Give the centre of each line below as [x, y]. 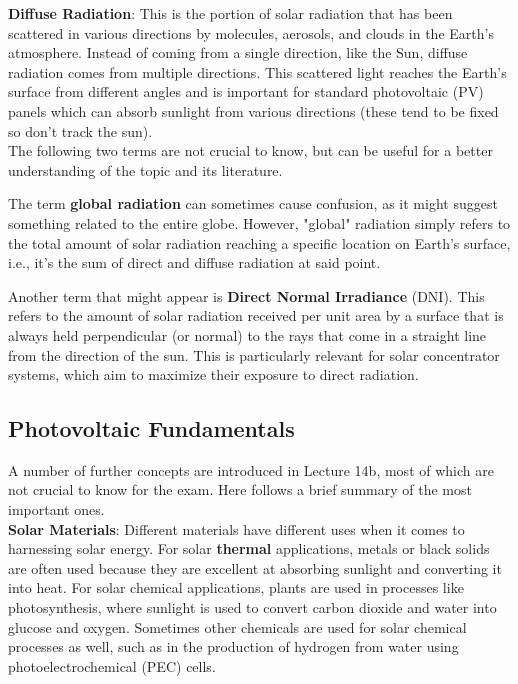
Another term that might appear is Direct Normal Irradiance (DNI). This [246, 295]
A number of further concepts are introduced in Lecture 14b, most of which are [251, 469]
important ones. [56, 509]
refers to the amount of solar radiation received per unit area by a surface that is [256, 315]
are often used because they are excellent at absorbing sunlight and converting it [255, 567]
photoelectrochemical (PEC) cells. [112, 665]
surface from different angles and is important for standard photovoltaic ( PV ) [246, 91]
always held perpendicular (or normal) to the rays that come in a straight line [247, 334]
